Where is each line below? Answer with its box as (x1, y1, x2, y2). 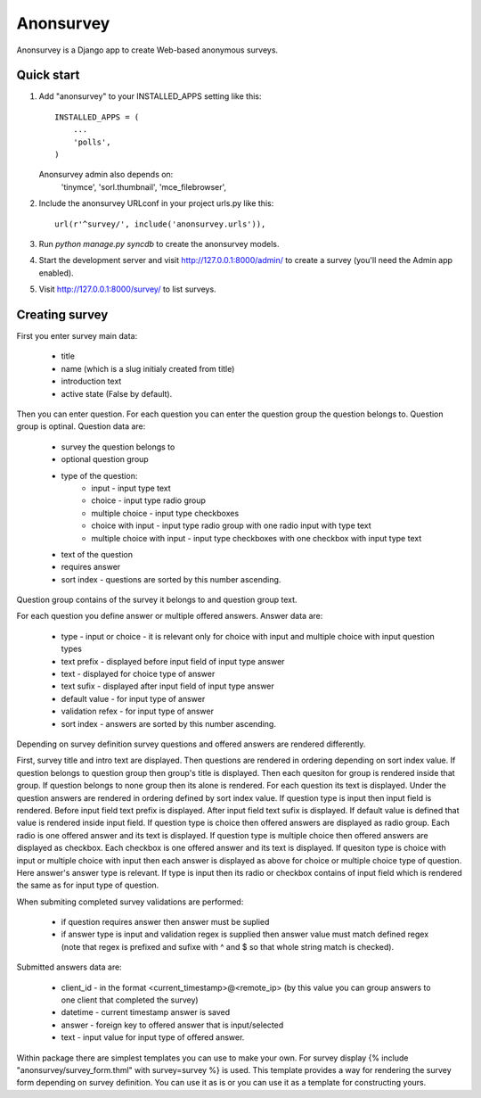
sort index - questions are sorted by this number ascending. (61, 574, 281, 584)
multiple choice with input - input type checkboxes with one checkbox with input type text (91, 532, 422, 543)
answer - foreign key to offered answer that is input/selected (61, 1020, 284, 1030)
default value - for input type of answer (61, 693, 206, 704)
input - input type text (91, 483, 171, 493)
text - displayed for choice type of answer (61, 669, 216, 680)
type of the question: (61, 470, 138, 481)
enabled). (38, 268, 75, 278)
